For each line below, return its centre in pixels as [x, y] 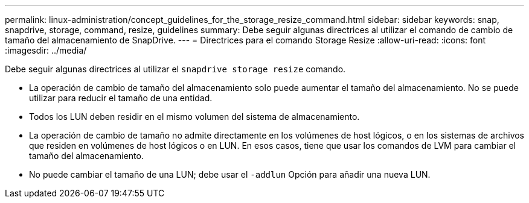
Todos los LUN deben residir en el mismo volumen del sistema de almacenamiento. [194, 117]
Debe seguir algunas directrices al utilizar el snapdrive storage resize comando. [175, 69]
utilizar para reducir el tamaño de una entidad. [121, 98]
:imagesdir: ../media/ [46, 50]
